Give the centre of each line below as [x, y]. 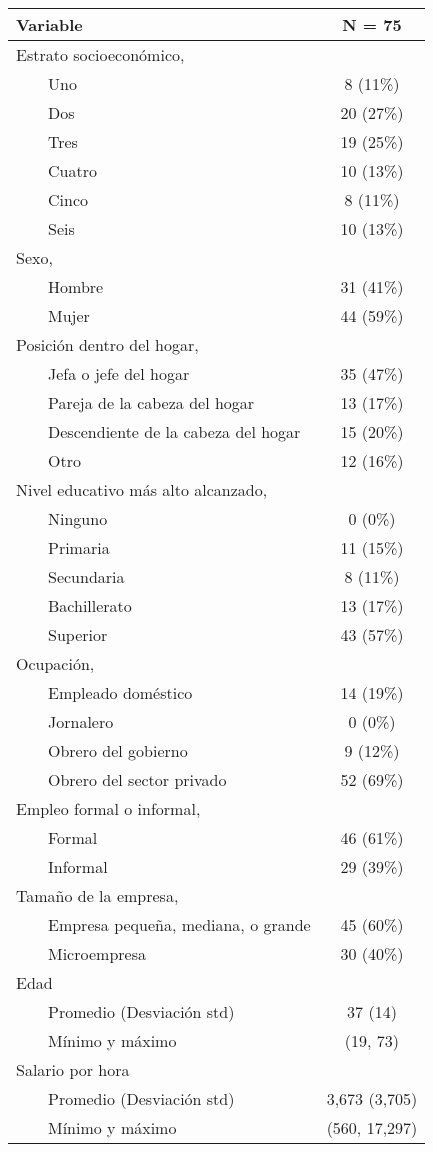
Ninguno [78, 518]
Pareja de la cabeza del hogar [151, 402]
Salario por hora [73, 1069]
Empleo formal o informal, [108, 808]
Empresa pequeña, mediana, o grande [179, 924]
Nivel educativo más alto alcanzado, [142, 489]
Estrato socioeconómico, [100, 54]
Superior [78, 634]
